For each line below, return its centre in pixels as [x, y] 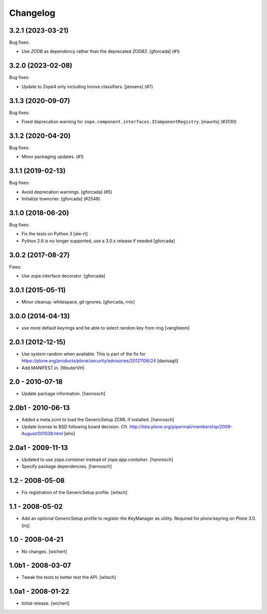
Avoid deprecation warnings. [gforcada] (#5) [67, 192]
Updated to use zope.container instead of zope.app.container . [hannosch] [97, 460]
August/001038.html [42, 434]
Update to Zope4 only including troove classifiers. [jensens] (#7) [87, 86]
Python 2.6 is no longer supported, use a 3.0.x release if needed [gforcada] [98, 241]
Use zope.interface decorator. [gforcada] [64, 276]
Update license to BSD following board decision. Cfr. [75, 427]
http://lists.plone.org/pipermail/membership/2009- [181, 427]
